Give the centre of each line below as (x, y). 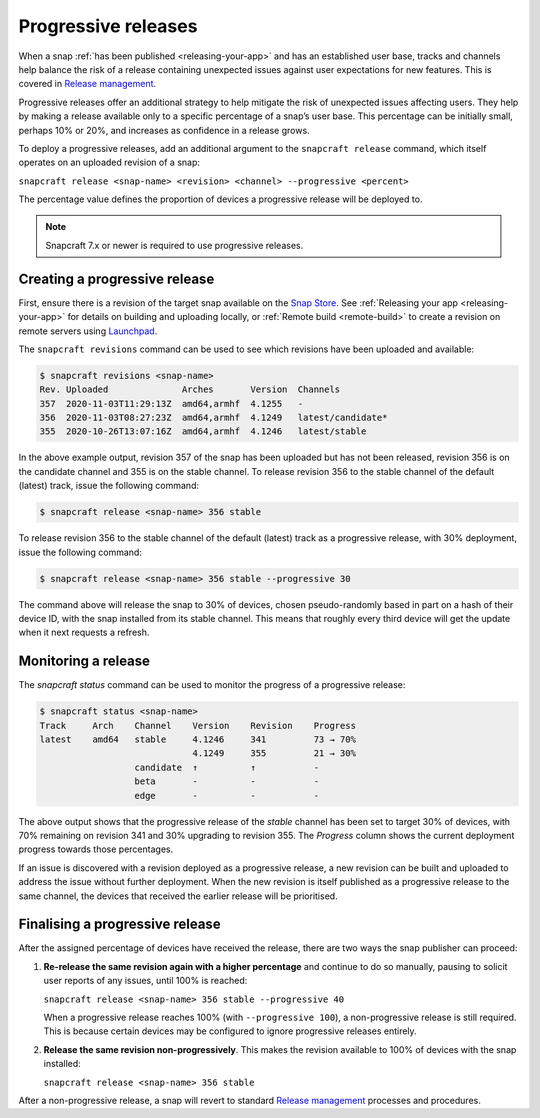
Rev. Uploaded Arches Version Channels (190, 389)
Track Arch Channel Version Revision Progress (198, 725)
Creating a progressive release (116, 278)
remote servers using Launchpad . (88, 331)
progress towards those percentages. (96, 849)
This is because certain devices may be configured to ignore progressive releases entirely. (230, 1031)
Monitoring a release (84, 661)
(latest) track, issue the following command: (109, 486)
